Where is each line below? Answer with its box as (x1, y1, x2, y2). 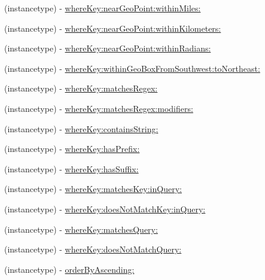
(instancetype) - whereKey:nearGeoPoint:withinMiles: (4, 2, 201, 14)
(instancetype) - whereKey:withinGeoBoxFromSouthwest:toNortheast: (4, 62, 260, 74)
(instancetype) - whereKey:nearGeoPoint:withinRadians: (4, 42, 211, 54)
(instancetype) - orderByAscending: (4, 263, 135, 275)
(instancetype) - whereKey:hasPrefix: (4, 142, 140, 155)
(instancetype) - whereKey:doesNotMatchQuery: (4, 243, 182, 255)
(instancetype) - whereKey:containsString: (4, 122, 159, 135)
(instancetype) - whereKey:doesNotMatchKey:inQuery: (4, 202, 206, 215)
